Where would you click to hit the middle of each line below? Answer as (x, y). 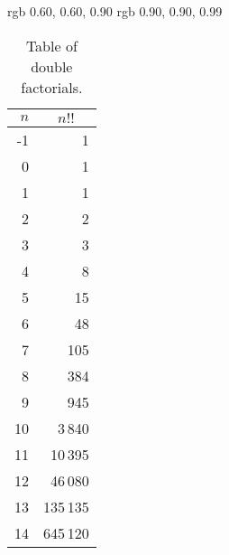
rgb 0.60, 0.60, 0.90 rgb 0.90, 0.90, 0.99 (115, 11)
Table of (51, 45)
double (52, 66)
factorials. (52, 87)
